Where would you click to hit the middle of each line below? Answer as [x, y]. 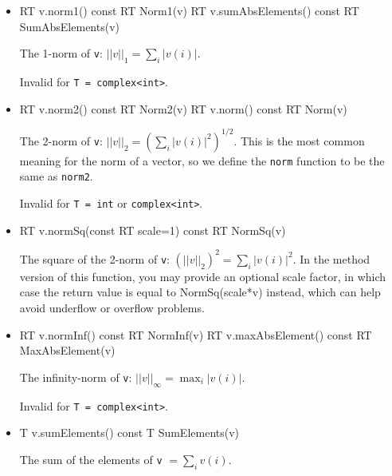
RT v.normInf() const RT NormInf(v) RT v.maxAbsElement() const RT [196, 334]
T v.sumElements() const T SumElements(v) [129, 432]
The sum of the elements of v [91, 459]
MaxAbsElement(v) [67, 350]
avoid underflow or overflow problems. [112, 307]
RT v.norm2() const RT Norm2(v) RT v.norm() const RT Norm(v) [183, 108]
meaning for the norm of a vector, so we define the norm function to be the [202, 160]
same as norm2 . [56, 176]
